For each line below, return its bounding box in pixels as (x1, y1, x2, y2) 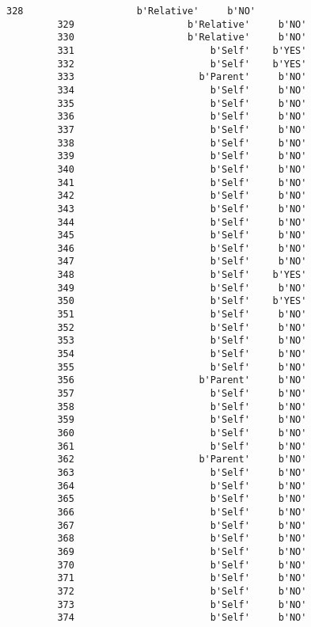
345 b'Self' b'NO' (57, 230, 307, 241)
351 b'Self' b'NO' (57, 309, 307, 321)
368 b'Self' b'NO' (57, 533, 307, 545)
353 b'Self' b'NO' (57, 335, 307, 347)
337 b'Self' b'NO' (57, 123, 307, 135)
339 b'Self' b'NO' (57, 150, 307, 162)
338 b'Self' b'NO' (57, 137, 307, 149)
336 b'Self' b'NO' (57, 111, 307, 123)
